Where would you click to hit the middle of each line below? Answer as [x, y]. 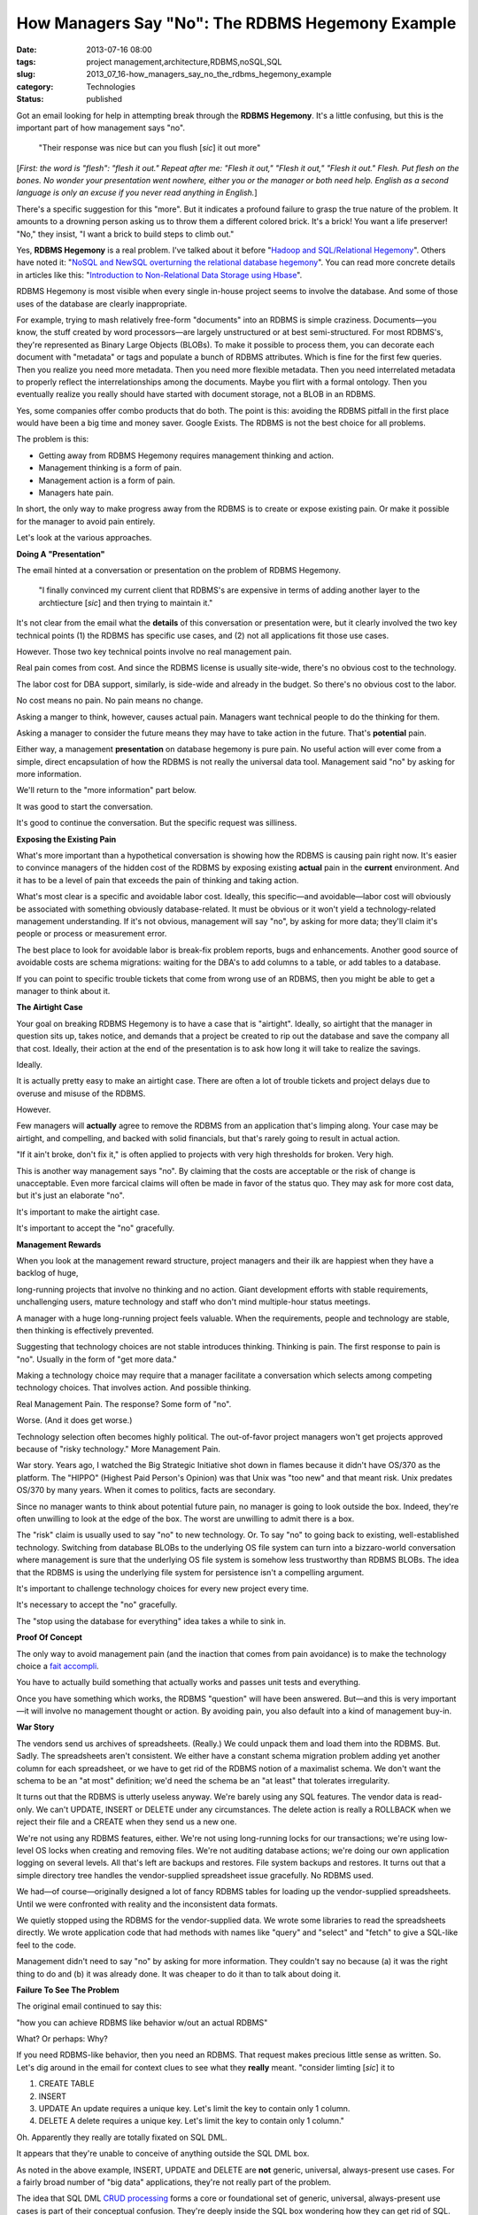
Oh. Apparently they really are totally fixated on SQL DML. [122, 2137]
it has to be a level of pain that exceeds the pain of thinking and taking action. [158, 880]
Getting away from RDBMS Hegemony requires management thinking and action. [186, 455]
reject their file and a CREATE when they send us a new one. [127, 1822]
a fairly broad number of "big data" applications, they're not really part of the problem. [174, 2182]
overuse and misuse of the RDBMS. [81, 1093]
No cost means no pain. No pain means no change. [110, 701]
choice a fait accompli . [58, 1666]
